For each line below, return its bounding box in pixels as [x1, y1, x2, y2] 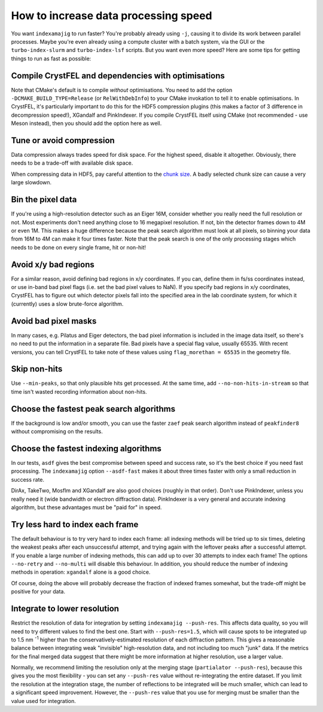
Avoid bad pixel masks [11, 316, 97, 326]
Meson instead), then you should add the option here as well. [11, 120, 162, 127]
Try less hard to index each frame [11, 519, 139, 530]
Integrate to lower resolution [11, 604, 120, 614]
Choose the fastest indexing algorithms [11, 443, 161, 454]
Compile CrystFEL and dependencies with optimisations [11, 71, 226, 81]
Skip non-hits [11, 364, 63, 374]
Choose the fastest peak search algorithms [11, 404, 176, 414]
